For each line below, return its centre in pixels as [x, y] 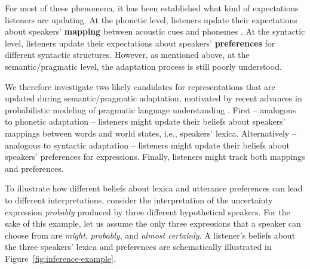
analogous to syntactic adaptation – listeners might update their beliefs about [147, 145]
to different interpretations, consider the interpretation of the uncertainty [139, 200]
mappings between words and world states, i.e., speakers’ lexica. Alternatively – [151, 133]
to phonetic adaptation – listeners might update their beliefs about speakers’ [145, 121]
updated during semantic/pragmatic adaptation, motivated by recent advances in [154, 98]
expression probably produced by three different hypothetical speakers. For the [148, 211]
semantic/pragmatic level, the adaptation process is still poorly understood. [143, 66]
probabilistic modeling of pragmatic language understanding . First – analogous [151, 109]
